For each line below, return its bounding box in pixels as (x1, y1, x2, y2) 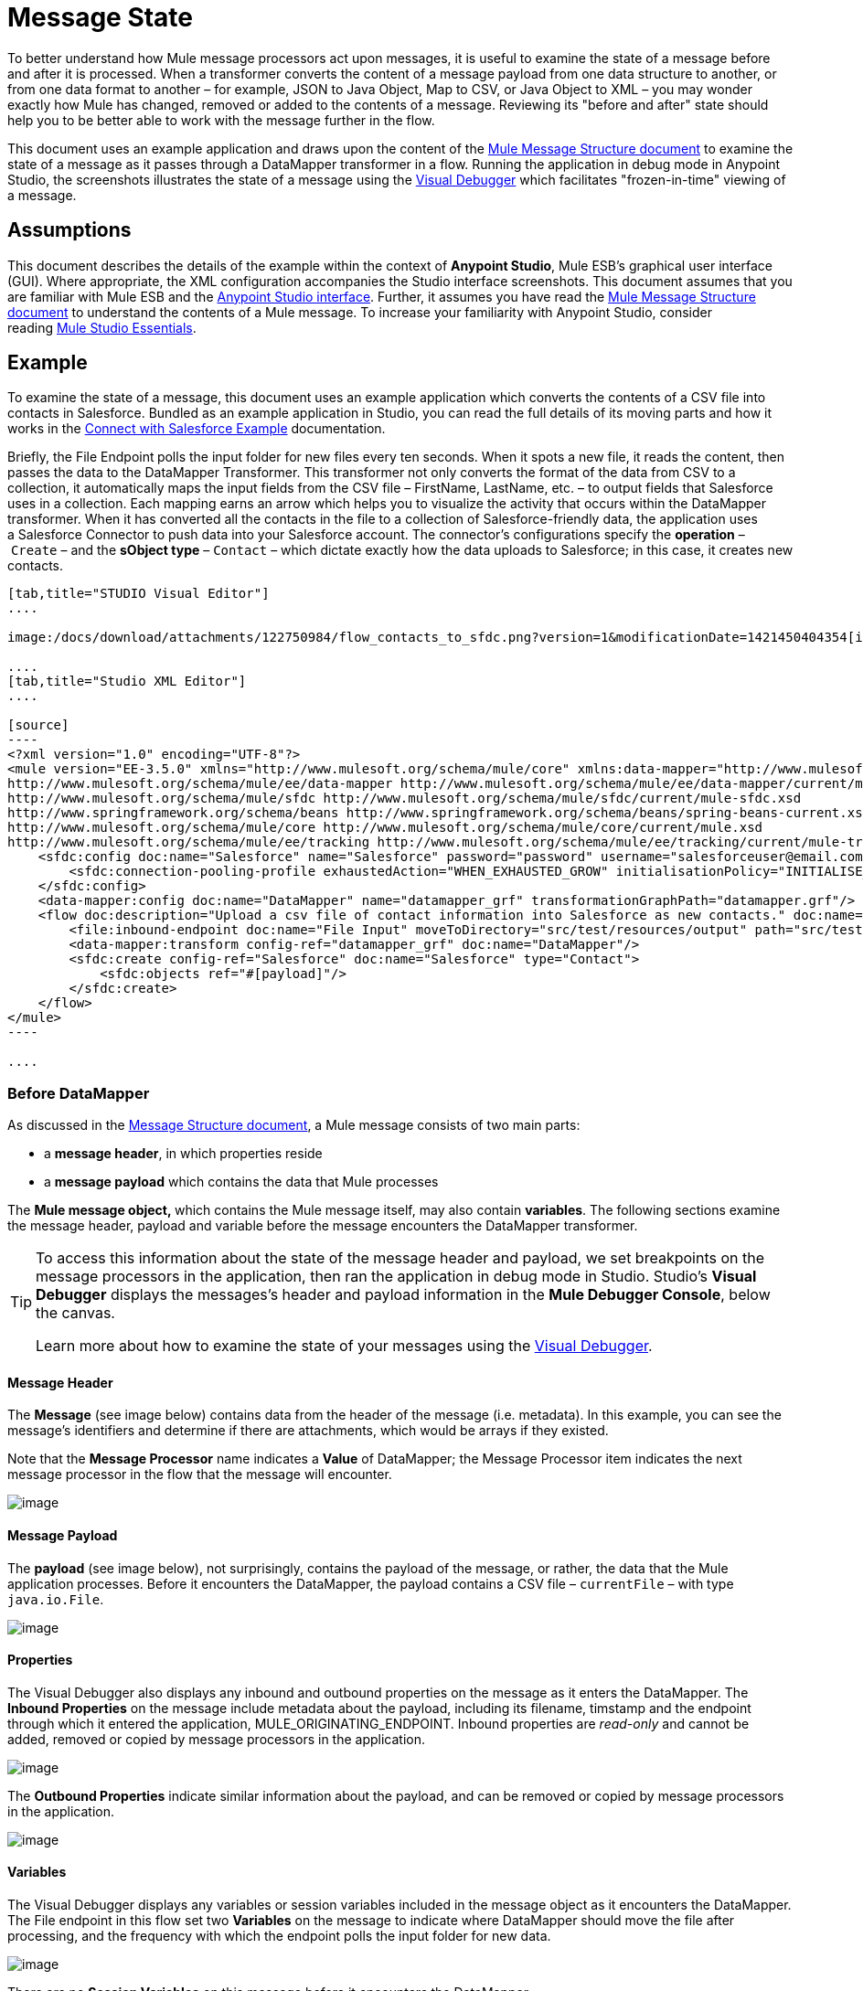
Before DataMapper (7, 1083, 150, 1102)
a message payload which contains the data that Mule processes (44, 1174, 439, 1190)
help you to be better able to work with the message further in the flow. (7, 112, 435, 128)
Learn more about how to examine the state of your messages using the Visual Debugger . (36, 1336, 653, 1356)
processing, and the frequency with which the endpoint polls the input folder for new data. (7, 1928, 551, 1944)
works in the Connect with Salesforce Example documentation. (7, 421, 386, 437)
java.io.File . (7, 1591, 104, 1607)
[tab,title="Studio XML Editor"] (7, 674, 247, 689)
